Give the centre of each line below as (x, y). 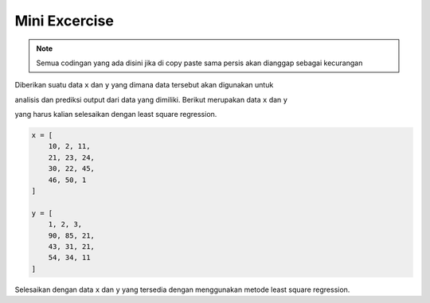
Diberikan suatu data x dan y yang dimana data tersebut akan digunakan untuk (144, 85)
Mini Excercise (64, 21)
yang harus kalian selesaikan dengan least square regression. (116, 115)
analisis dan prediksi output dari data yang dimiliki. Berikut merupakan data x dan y (151, 99)
